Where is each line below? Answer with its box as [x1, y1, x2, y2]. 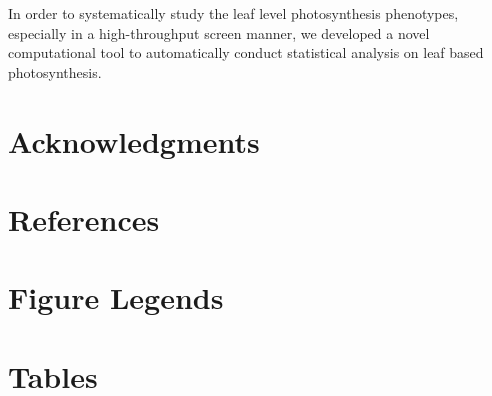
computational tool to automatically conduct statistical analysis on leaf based [8, 42, 484, 63]
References [8, 198, 160, 239]
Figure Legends [8, 277, 224, 318]
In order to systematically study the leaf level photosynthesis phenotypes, [8, 3, 459, 23]
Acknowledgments [8, 120, 260, 161]
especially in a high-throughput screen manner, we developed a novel [8, 22, 430, 43]
